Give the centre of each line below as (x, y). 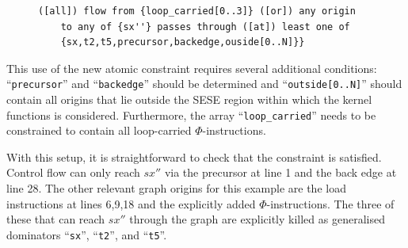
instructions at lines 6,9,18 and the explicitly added (131, 203)
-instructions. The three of (330, 203)
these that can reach (56, 219)
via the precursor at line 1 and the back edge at (280, 172)
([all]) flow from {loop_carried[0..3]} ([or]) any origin (197, 11)
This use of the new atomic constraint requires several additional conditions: (192, 68)
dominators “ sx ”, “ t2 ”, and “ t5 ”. (87, 234)
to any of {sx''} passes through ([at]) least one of (205, 27)
